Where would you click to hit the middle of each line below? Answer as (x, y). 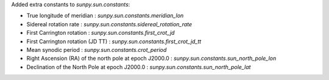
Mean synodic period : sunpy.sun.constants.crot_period (97, 49)
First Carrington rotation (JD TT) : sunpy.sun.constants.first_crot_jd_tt (114, 41)
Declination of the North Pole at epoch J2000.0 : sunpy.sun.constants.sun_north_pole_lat (139, 67)
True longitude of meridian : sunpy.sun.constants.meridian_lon (105, 16)
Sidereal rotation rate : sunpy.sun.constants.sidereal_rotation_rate (109, 24)
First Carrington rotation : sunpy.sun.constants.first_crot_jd (101, 33)
